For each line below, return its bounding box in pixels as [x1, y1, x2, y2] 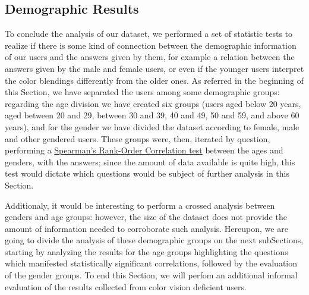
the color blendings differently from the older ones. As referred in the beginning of [5, 74, 304, 86]
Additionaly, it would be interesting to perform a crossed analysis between [5, 199, 275, 211]
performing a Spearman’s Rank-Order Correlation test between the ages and [5, 144, 283, 156]
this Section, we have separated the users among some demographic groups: [5, 86, 280, 98]
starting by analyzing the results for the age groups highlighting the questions [5, 245, 288, 258]
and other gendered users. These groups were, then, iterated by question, [5, 132, 270, 145]
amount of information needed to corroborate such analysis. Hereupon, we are [5, 222, 288, 234]
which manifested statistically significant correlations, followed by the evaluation [5, 257, 298, 269]
